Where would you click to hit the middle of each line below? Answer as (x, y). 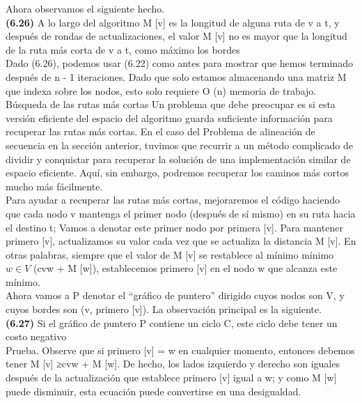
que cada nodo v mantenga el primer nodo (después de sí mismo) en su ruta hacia (181, 213)
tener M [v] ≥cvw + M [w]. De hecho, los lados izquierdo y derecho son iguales (173, 364)
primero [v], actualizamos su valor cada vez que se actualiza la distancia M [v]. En (181, 241)
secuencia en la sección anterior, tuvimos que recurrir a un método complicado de (179, 145)
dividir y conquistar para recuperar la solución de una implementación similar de (178, 159)
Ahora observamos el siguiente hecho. (85, 8)
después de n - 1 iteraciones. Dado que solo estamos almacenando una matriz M (176, 76)
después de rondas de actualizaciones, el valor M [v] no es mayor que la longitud (176, 36)
